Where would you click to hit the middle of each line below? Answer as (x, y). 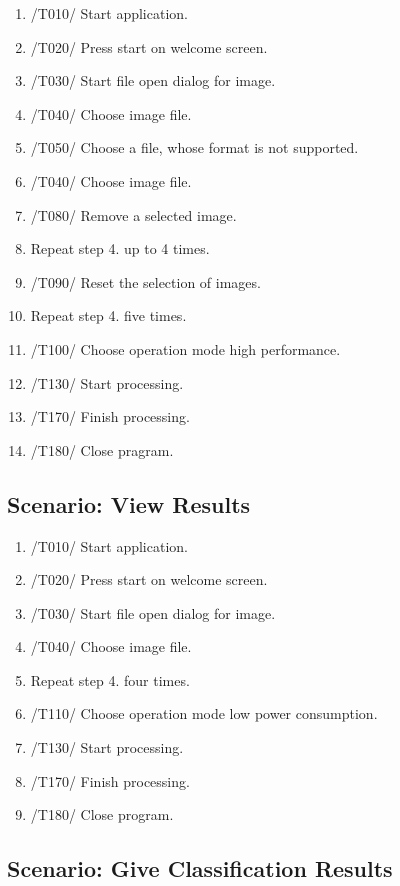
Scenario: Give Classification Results (200, 868)
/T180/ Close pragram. (102, 449)
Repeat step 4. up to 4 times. (120, 248)
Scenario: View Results (129, 503)
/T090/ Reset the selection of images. (145, 281)
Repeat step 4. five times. (108, 315)
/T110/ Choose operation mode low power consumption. (204, 713)
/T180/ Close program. (102, 814)
